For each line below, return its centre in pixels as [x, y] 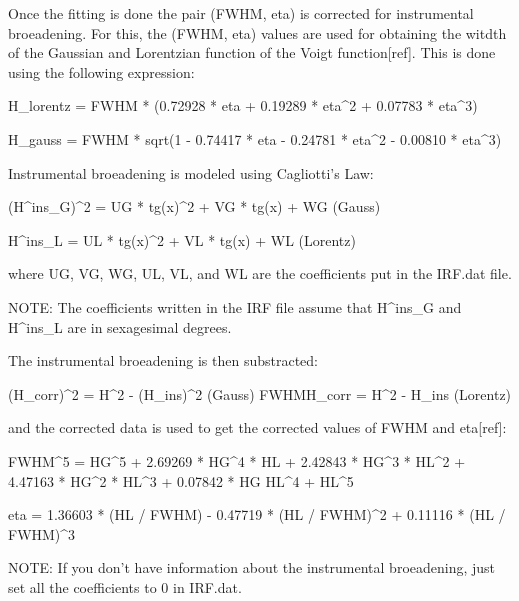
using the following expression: [101, 71]
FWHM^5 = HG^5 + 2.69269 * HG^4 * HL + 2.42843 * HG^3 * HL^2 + [237, 460]
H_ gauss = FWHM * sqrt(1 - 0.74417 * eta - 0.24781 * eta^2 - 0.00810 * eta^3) [255, 138]
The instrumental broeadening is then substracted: [163, 360]
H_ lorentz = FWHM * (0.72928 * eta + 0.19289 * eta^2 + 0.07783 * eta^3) [243, 105]
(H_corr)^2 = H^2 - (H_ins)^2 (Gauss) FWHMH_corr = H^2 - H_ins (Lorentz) [260, 393]
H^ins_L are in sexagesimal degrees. [120, 326]
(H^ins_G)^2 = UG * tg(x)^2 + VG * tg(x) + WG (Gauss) [194, 206]
